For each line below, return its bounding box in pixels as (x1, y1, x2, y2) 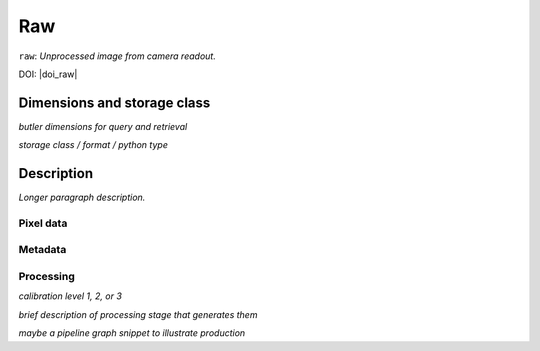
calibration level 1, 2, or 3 (18, 290, 122, 302)
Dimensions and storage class (18, 94, 211, 111)
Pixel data (18, 216, 68, 230)
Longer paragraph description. (18, 191, 146, 204)
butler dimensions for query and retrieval (18, 120, 188, 132)
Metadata (18, 243, 67, 257)
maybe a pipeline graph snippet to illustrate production (18, 327, 246, 339)
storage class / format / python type (18, 139, 169, 151)
